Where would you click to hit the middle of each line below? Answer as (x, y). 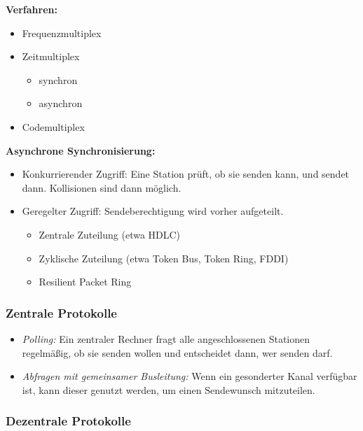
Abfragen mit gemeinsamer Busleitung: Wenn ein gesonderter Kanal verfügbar (190, 376)
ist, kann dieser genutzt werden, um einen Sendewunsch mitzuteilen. (169, 389)
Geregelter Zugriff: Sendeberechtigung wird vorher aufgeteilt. (153, 211)
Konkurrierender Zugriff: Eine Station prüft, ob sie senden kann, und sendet (186, 174)
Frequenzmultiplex (62, 33)
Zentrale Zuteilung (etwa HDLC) (110, 234)
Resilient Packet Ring (85, 282)
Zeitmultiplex (51, 56)
